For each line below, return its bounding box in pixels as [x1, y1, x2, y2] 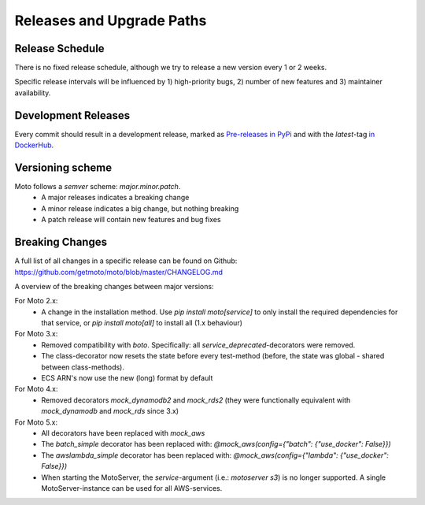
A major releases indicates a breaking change [41, 193, 190, 202]
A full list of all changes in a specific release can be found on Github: [14, 256, 238, 265]
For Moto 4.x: [14, 384, 58, 394]
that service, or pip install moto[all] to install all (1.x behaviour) [41, 318, 243, 328]
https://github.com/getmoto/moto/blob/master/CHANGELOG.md [14, 267, 224, 277]
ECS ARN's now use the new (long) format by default [41, 373, 213, 383]
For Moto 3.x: [14, 329, 58, 339]
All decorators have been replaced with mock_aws [41, 428, 205, 437]
